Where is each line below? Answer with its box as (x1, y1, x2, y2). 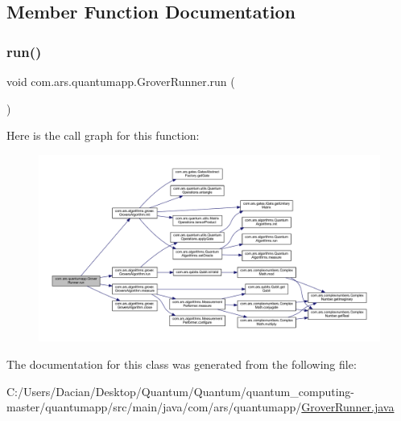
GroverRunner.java (301, 399, 395, 415)
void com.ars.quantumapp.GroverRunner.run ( (6, 73, 235, 89)
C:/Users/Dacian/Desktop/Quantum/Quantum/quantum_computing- (6, 382, 354, 399)
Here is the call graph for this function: (6, 127, 200, 144)
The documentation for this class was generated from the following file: (6, 356, 357, 373)
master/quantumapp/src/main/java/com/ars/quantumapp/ (6, 399, 302, 415)
